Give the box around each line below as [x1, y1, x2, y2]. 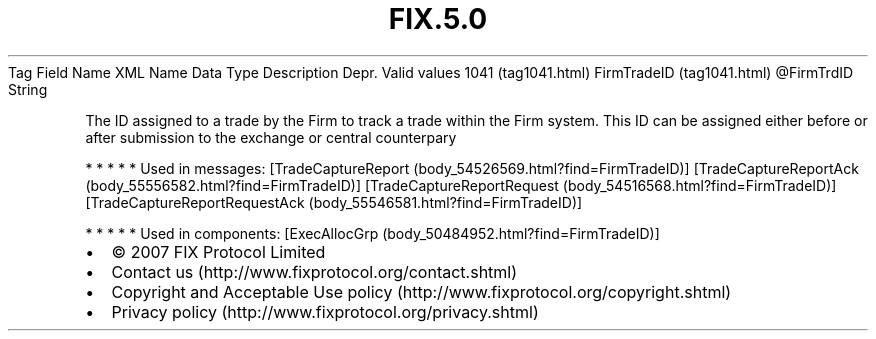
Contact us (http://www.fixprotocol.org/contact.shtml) [111, 261, 518, 282]
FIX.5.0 [388, 2, 488, 36]
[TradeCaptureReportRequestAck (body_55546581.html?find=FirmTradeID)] [85, 193, 583, 211]
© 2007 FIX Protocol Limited [111, 241, 326, 262]
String [8, 80, 48, 98]
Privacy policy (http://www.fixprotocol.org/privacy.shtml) [111, 301, 539, 322]
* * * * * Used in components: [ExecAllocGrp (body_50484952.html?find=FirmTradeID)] [85, 224, 660, 242]
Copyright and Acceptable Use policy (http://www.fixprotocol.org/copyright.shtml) [111, 281, 732, 302]
